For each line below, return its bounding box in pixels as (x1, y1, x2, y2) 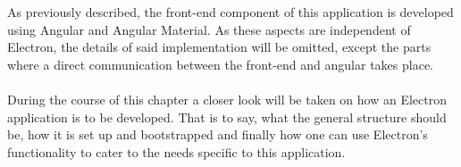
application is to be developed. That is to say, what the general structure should (7, 107, 447, 126)
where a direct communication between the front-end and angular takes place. (7, 54, 433, 73)
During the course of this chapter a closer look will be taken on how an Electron (7, 89, 447, 108)
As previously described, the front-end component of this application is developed (7, 3, 454, 21)
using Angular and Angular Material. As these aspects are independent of (7, 20, 411, 38)
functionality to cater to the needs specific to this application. (7, 142, 346, 161)
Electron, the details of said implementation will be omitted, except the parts (7, 38, 432, 56)
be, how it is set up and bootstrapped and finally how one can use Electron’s (7, 125, 428, 144)
